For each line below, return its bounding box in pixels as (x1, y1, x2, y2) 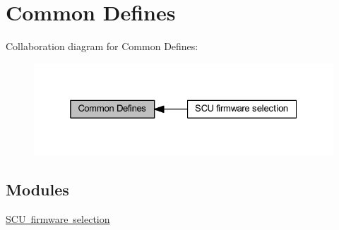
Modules (6, 178, 69, 200)
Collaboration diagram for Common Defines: (6, 39, 198, 54)
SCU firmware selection (6, 212, 110, 226)
